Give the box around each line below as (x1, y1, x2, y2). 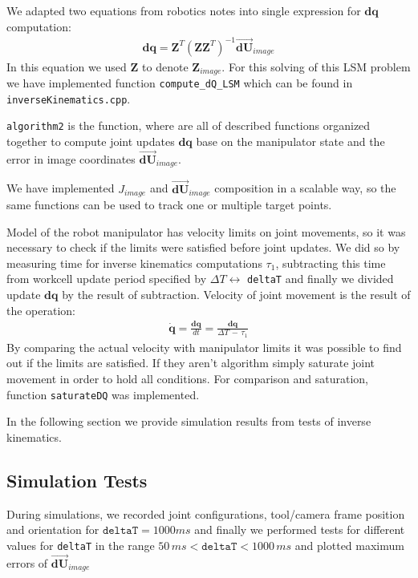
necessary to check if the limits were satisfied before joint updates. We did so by (6, 239, 400, 256)
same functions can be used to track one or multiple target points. (6, 196, 332, 213)
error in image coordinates (6, 150, 136, 167)
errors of (6, 554, 48, 571)
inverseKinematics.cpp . (6, 90, 131, 107)
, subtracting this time (275, 254, 386, 271)
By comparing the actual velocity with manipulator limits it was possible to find (6, 338, 402, 355)
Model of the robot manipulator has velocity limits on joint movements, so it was (6, 223, 406, 240)
